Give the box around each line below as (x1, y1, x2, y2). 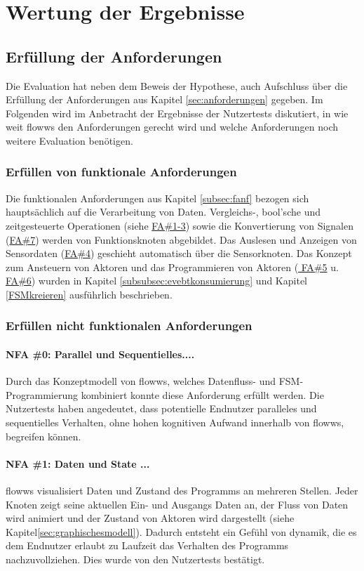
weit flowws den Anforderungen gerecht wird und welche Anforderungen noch (6, 119, 338, 134)
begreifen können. (6, 428, 81, 443)
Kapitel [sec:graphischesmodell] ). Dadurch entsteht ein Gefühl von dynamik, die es (6, 524, 357, 539)
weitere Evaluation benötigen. (6, 133, 133, 147)
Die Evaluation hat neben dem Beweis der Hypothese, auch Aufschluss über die (6, 78, 348, 93)
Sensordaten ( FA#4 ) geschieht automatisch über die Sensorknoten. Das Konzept (6, 246, 352, 261)
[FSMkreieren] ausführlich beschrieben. (6, 287, 173, 301)
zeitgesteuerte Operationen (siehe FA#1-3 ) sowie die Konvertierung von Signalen (6, 218, 354, 232)
